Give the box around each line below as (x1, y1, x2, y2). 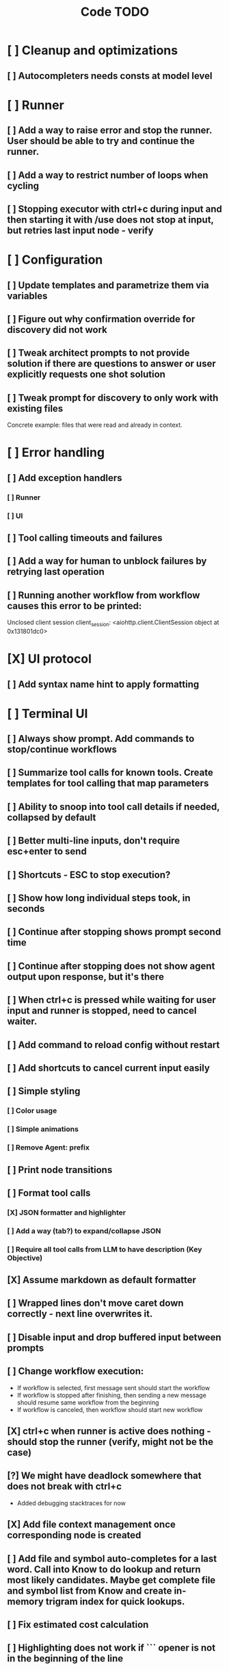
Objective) (7, 1253, 43, 1263)
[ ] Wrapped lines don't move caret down (7, 1298, 184, 1309)
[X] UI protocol (7, 652, 92, 667)
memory (7, 1596, 44, 1607)
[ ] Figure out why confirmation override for (7, 313, 196, 325)
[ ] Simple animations (7, 1124, 79, 1134)
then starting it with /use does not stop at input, (7, 214, 214, 225)
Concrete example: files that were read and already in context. (7, 421, 183, 429)
